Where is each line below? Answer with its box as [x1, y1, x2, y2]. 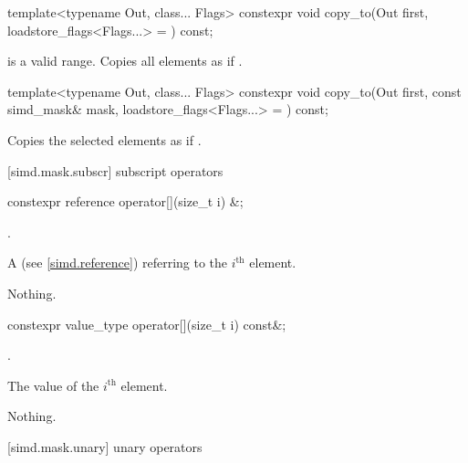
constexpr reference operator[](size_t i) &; [7, 192, 244, 211]
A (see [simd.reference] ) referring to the [7, 253, 228, 272]
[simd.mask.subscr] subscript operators [7, 161, 224, 180]
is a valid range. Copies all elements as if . [7, 51, 243, 70]
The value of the [7, 375, 99, 395]
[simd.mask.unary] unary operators [7, 437, 203, 456]
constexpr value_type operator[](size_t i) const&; [7, 314, 286, 333]
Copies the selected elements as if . [7, 130, 202, 149]
